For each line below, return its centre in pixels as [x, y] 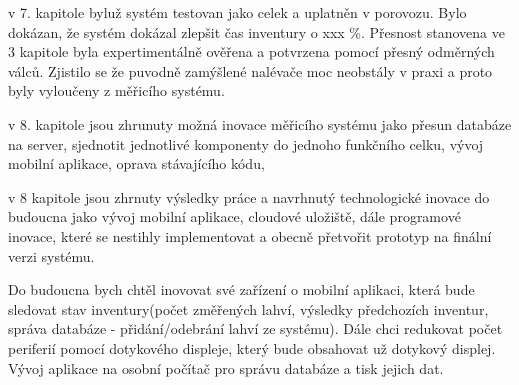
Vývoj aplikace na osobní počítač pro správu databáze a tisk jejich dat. [226, 367]
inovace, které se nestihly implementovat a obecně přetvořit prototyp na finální [250, 235]
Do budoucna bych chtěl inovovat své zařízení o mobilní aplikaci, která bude [241, 289]
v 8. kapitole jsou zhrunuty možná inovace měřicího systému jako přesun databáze [260, 123]
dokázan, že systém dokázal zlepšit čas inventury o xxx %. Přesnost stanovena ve [256, 31]
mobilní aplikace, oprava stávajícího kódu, [136, 163]
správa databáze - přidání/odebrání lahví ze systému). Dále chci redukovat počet [255, 328]
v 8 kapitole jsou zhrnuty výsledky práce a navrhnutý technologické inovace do [249, 196]
